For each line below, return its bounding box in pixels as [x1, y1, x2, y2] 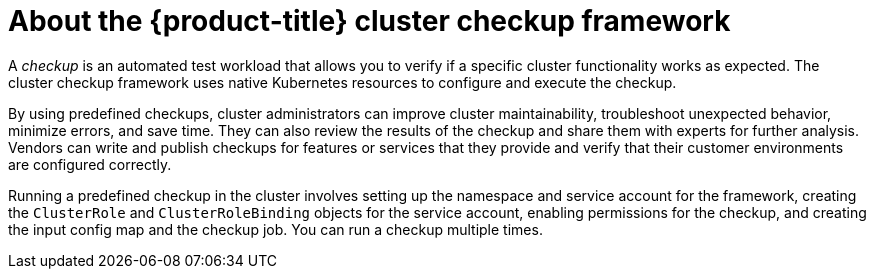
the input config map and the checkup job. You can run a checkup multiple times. [8, 220, 543, 238]
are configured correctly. [8, 155, 172, 173]
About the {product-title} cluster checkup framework [8, 4, 731, 38]
